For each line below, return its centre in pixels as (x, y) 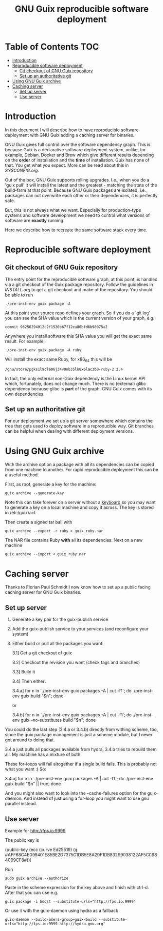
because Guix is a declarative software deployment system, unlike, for (75, 149)
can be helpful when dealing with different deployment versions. (70, 431)
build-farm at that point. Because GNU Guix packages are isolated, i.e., (76, 190)
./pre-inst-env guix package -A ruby (43, 350)
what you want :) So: (26, 769)
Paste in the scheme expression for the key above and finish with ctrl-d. (77, 887)
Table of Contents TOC (52, 47)
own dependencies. (25, 394)
